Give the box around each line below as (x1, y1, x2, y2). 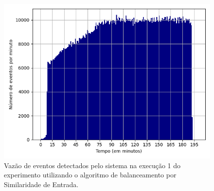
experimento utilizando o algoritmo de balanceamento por (4, 170, 177, 180)
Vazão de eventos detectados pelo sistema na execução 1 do (4, 160, 181, 170)
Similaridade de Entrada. (4, 179, 79, 189)
